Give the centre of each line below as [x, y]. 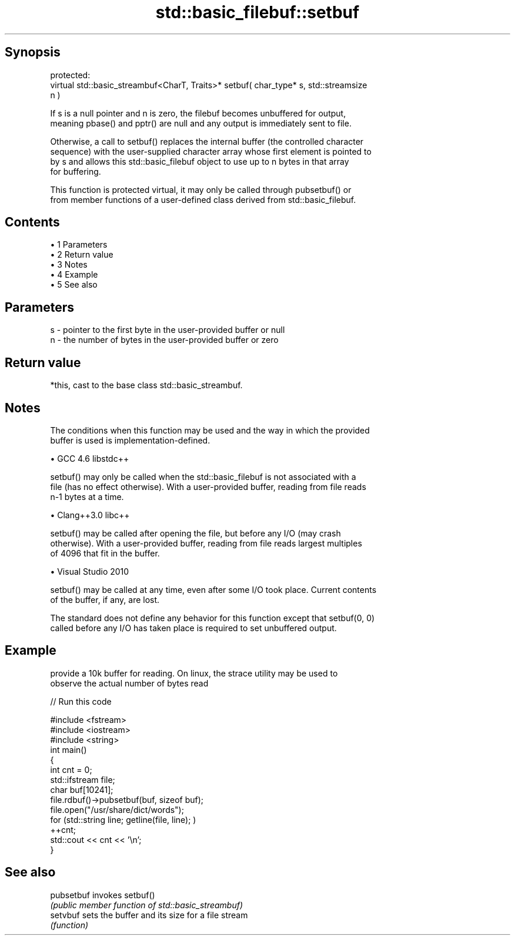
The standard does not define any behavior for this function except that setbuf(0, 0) [213, 618]
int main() [68, 749]
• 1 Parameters [79, 245]
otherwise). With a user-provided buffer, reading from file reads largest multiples [206, 543]
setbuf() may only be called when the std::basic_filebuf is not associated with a [203, 476]
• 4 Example [74, 275]
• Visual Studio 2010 [90, 571]
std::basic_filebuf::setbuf [257, 12]
